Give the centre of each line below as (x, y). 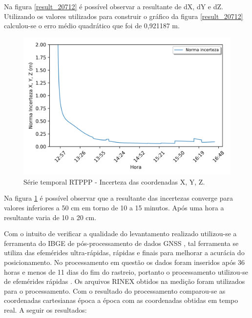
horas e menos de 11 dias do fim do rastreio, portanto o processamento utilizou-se (126, 271)
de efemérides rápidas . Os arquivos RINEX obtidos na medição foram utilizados (125, 281)
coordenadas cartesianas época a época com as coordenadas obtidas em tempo (121, 300)
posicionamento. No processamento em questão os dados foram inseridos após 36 (125, 262)
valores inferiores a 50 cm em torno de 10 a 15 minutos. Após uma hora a (114, 207)
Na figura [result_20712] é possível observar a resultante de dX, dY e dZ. (114, 6)
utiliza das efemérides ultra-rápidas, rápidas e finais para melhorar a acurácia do (124, 253)
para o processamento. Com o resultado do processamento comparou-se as (115, 290)
